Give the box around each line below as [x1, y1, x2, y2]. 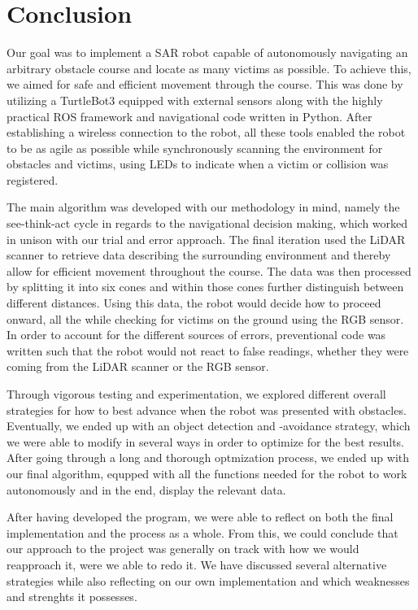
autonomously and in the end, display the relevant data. [7, 481, 286, 498]
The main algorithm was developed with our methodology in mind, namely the [7, 198, 400, 216]
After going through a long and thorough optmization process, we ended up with [7, 449, 410, 466]
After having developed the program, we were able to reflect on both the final [7, 508, 394, 525]
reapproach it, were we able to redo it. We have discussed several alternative [7, 556, 387, 573]
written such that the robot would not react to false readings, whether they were [7, 342, 409, 359]
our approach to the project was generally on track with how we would [7, 540, 359, 557]
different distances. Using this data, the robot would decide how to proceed [7, 294, 381, 312]
